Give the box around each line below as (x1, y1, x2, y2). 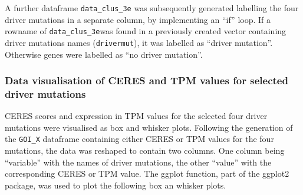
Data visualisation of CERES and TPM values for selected (5, 73, 288, 88)
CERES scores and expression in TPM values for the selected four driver (5, 110, 268, 122)
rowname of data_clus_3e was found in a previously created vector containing (5, 25, 286, 37)
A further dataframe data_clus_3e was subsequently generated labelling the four (5, 2, 299, 14)
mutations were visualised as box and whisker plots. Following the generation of (5, 121, 293, 133)
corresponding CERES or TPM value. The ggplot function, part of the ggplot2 (5, 167, 289, 180)
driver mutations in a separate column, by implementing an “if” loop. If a (5, 13, 271, 25)
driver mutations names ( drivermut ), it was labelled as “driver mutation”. (5, 36, 273, 48)
